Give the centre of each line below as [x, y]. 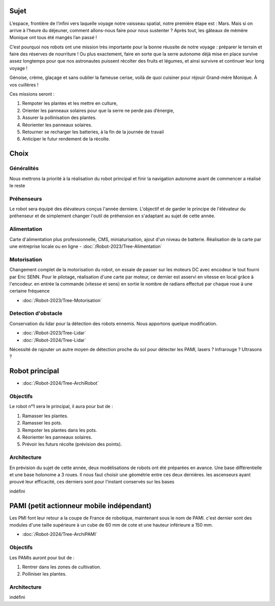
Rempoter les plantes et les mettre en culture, [70, 103]
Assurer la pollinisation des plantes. [59, 118]
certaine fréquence [30, 291]
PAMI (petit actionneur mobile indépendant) [80, 506]
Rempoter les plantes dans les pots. [60, 430]
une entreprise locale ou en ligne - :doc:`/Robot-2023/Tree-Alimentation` [86, 246]
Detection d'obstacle [36, 313]
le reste [17, 185]
